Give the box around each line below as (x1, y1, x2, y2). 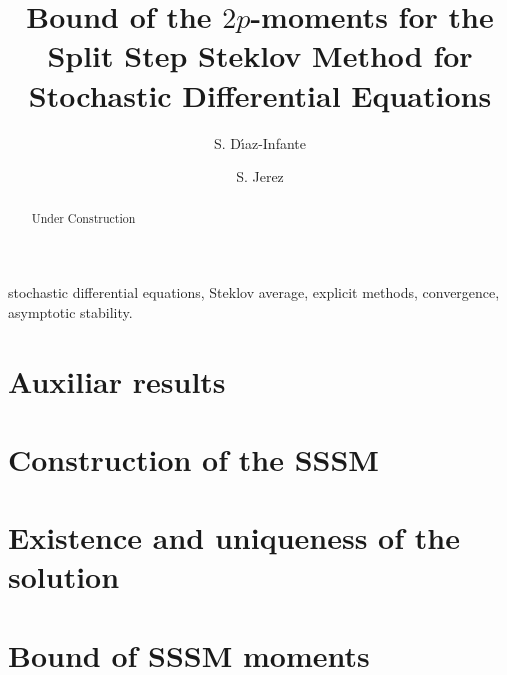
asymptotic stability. (8, 301, 133, 322)
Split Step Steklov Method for (47, 35, 473, 76)
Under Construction (31, 210, 136, 227)
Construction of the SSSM (8, 438, 379, 479)
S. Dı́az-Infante (214, 132, 306, 153)
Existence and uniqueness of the (8, 517, 460, 558)
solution (8, 556, 120, 597)
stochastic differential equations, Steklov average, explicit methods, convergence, (8, 282, 500, 303)
